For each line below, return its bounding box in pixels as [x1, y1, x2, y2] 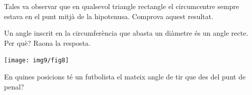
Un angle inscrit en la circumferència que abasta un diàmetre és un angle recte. [4, 28, 248, 38]
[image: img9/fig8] [4, 57, 69, 64]
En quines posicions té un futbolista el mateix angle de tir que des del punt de [4, 71, 246, 82]
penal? [4, 81, 24, 91]
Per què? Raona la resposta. [4, 37, 91, 48]
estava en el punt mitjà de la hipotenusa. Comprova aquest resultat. [4, 11, 214, 21]
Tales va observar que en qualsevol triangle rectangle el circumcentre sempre [4, 1, 239, 11]
